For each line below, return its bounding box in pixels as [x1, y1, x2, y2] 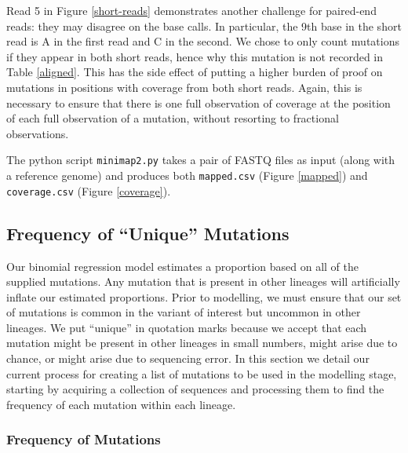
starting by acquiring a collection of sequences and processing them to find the [6, 381, 384, 397]
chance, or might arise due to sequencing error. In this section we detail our [6, 350, 370, 367]
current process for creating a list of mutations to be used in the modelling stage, [6, 365, 397, 382]
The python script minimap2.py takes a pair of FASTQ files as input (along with [6, 152, 395, 168]
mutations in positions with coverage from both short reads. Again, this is [6, 79, 362, 95]
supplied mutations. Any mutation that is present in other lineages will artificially [6, 273, 400, 290]
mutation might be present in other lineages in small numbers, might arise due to [6, 334, 398, 351]
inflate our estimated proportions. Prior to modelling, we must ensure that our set [6, 288, 402, 305]
